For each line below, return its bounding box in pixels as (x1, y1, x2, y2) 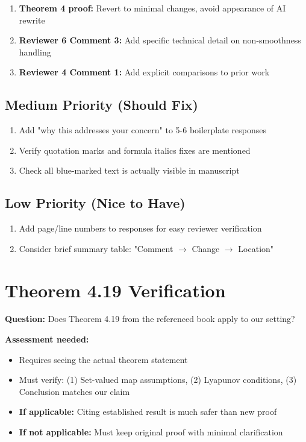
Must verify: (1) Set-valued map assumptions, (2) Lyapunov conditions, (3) (19, 373, 297, 386)
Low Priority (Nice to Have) (5, 194, 186, 212)
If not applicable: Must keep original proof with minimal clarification (19, 426, 283, 438)
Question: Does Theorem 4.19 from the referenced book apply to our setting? (5, 312, 295, 325)
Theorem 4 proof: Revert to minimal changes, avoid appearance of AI (19, 2, 286, 14)
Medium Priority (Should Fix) (5, 95, 199, 114)
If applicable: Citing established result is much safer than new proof (19, 405, 277, 418)
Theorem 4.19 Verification (5, 277, 226, 302)
